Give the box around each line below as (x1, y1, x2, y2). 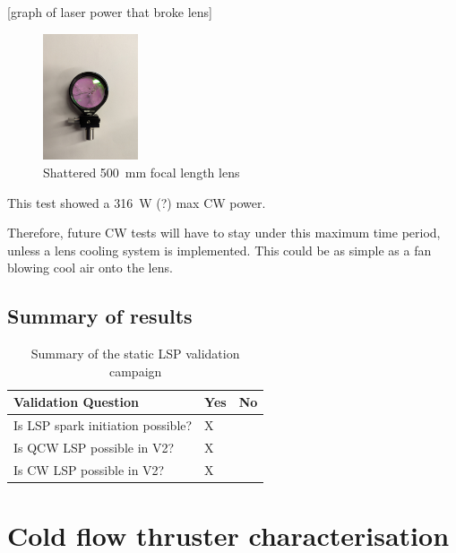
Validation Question (13, 393, 139, 411)
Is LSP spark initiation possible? (13, 416, 193, 435)
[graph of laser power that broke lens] (7, 3, 212, 21)
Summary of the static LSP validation (30, 344, 240, 363)
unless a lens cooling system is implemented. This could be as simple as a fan (7, 240, 432, 259)
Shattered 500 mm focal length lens (43, 162, 240, 181)
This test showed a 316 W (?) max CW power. (7, 193, 266, 212)
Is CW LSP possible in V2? (13, 460, 165, 479)
